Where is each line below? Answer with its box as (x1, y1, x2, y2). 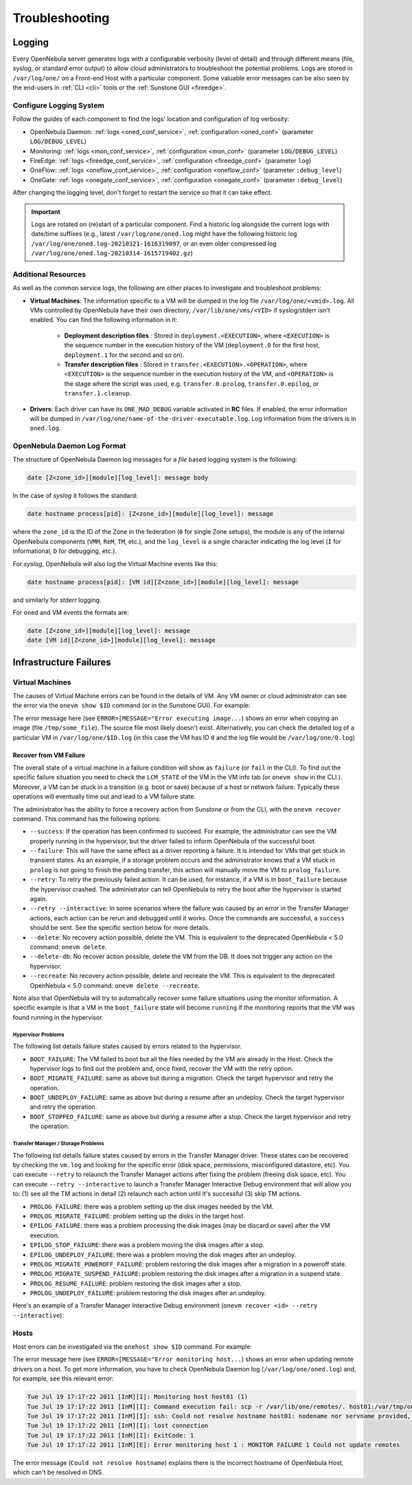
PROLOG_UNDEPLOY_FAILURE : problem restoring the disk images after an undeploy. (30, 1289, 266, 1297)
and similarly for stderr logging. (12, 596, 102, 604)
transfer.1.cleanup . (64, 389, 132, 398)
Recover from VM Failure (12, 750, 85, 759)
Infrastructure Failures (12, 656, 111, 668)
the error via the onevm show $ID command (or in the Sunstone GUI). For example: (12, 702, 251, 710)
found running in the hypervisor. (12, 1013, 104, 1021)
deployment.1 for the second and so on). (64, 351, 185, 359)
